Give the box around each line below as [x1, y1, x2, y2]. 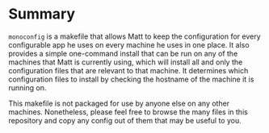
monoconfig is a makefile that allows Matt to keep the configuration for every [8, 31, 261, 41]
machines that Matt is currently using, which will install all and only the [8, 57, 243, 67]
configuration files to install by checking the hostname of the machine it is [8, 74, 254, 84]
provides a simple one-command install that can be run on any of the [8, 48, 238, 58]
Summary [8, 5, 75, 23]
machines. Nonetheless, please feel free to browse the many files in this [8, 106, 248, 117]
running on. [8, 82, 47, 93]
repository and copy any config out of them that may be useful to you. [8, 115, 242, 125]
